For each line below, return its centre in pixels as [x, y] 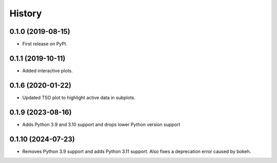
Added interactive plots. [47, 70]
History [26, 13]
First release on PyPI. [45, 44]
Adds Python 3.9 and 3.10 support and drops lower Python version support [101, 124]
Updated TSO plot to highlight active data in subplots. [79, 97]
